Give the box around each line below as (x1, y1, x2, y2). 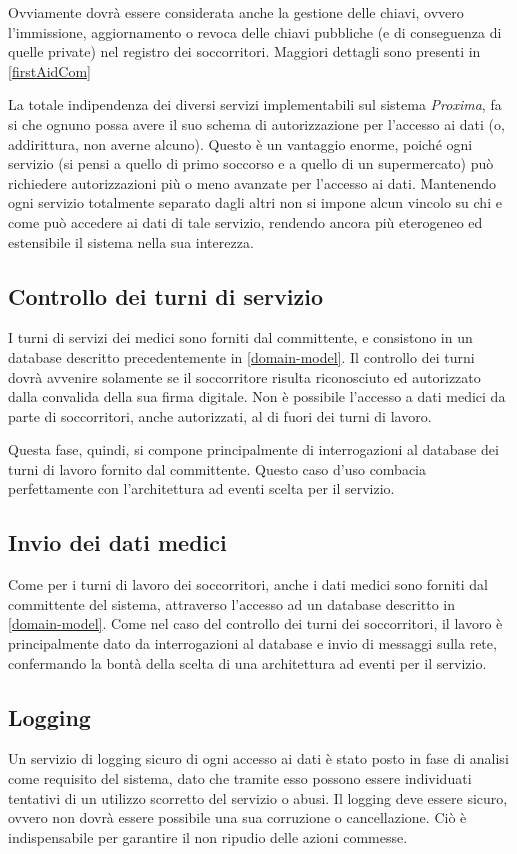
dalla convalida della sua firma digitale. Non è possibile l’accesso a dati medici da (8, 386, 506, 407)
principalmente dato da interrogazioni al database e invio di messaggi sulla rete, (8, 633, 497, 654)
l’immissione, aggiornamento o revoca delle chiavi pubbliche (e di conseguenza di (8, 21, 502, 42)
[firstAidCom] (8, 60, 91, 81)
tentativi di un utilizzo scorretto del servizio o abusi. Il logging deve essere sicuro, (8, 787, 508, 808)
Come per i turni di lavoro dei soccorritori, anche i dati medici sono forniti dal (8, 574, 488, 595)
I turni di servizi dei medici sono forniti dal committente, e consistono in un (8, 327, 473, 348)
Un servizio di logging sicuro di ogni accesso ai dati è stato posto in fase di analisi (8, 748, 509, 769)
